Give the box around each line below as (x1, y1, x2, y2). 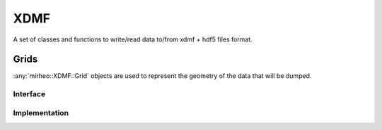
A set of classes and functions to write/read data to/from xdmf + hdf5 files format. (13, 35, 253, 44)
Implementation (13, 108, 69, 117)
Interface (13, 89, 46, 99)
